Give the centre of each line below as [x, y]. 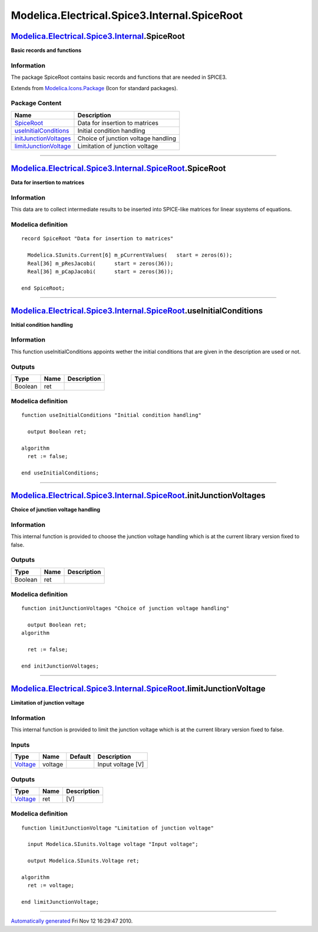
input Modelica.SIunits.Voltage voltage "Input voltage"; [113, 844]
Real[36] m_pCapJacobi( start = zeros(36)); [100, 271]
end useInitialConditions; [60, 473]
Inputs [20, 745]
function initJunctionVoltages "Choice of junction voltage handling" [125, 608]
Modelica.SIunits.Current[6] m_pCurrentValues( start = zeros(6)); [130, 255]
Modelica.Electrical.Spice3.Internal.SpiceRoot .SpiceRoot [118, 169]
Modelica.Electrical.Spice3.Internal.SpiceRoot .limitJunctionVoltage [138, 689]
